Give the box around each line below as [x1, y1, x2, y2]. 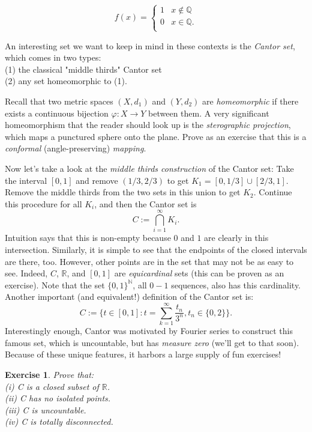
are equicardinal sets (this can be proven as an [114, 267, 284, 279]
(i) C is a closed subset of [5, 380, 99, 392]
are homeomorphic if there [202, 94, 299, 107]
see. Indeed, [5, 267, 48, 279]
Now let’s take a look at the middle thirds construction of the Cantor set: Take [5, 162, 294, 174]
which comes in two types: [5, 51, 101, 64]
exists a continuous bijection [5, 106, 109, 119]
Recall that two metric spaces [5, 94, 113, 107]
